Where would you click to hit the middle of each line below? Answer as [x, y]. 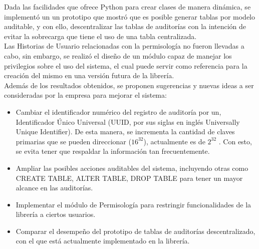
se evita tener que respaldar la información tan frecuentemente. [113, 151]
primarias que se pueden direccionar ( [73, 141]
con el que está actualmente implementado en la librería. [103, 241]
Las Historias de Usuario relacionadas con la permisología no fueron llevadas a [124, 46]
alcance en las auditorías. [54, 188]
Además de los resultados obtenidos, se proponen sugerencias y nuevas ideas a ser [129, 85]
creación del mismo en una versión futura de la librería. [89, 75]
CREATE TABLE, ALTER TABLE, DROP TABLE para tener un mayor [129, 178]
